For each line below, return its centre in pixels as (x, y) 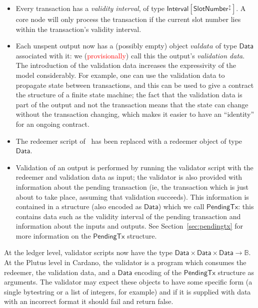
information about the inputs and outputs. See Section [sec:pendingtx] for (129, 226)
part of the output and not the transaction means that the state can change (132, 104)
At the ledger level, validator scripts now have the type (88, 252)
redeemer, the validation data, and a (60, 272)
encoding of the (158, 272)
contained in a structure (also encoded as (79, 206)
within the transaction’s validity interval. (78, 29)
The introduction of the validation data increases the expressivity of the (126, 65)
